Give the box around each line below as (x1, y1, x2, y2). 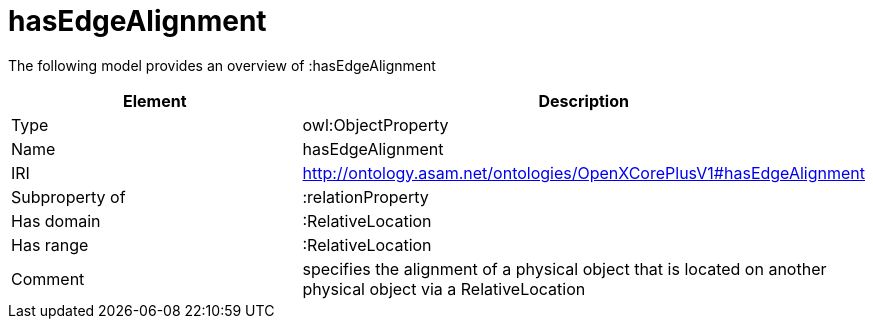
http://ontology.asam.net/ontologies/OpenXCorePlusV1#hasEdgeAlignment (302, 162, 865, 183)
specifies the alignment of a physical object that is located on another (302, 258, 827, 279)
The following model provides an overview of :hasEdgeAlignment (8, 56, 436, 74)
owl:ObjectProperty (302, 114, 449, 135)
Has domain (11, 210, 101, 231)
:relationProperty (302, 186, 429, 207)
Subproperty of (11, 186, 126, 207)
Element (122, 90, 187, 111)
